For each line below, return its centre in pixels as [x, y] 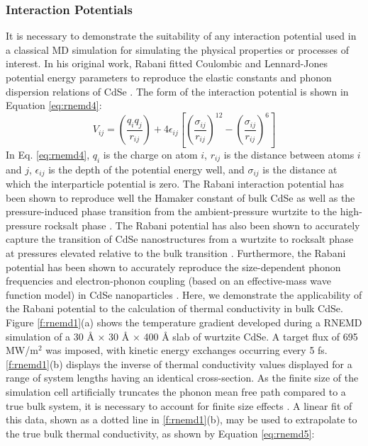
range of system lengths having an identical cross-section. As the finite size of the [182, 378]
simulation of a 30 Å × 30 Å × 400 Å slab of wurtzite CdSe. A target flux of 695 [182, 336]
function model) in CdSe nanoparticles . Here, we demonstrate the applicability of [184, 294]
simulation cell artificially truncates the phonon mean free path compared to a [176, 391]
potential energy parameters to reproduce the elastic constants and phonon [169, 77]
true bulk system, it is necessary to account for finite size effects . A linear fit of [179, 405]
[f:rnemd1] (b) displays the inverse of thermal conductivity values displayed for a [179, 364]
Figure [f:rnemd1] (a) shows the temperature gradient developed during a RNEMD [184, 322]
